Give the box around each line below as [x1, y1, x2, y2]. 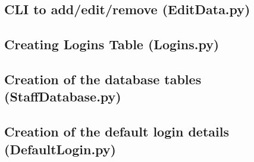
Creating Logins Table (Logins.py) [4, 35, 219, 53]
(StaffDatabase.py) [4, 87, 121, 106]
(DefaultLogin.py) [4, 139, 116, 158]
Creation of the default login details [4, 122, 229, 141]
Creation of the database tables [4, 69, 202, 88]
